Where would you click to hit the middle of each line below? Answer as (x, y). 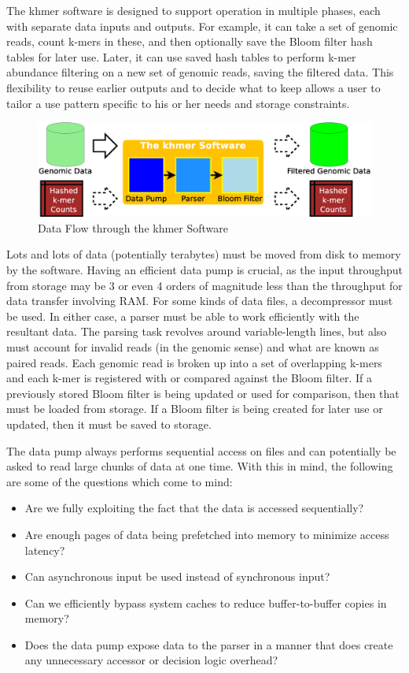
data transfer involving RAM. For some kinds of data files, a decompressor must (200, 301)
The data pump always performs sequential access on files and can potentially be (201, 450)
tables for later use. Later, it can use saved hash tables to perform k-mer (181, 56)
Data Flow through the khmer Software (133, 227)
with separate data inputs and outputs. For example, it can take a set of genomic (202, 26)
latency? (45, 550)
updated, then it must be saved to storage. (109, 424)
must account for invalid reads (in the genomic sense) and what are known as (193, 346)
